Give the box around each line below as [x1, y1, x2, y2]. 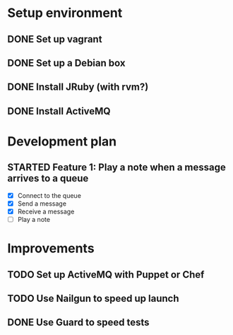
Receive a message [17, 207, 75, 216]
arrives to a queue [7, 172, 89, 184]
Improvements [7, 240, 95, 257]
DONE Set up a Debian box [7, 57, 126, 69]
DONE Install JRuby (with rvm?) [7, 81, 149, 93]
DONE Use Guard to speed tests [7, 317, 150, 329]
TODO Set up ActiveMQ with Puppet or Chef [7, 269, 205, 281]
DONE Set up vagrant [7, 33, 102, 45]
